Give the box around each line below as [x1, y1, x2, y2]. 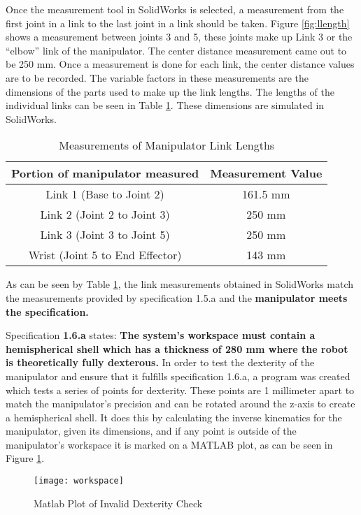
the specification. [6, 304, 89, 319]
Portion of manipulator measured [11, 165, 199, 182]
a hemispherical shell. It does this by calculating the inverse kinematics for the [6, 409, 342, 424]
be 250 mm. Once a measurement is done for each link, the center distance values [6, 57, 355, 71]
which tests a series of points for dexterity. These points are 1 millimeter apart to [6, 382, 355, 397]
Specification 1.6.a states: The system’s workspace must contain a [6, 328, 316, 342]
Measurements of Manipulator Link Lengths [59, 137, 275, 154]
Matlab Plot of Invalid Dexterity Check [34, 495, 203, 510]
